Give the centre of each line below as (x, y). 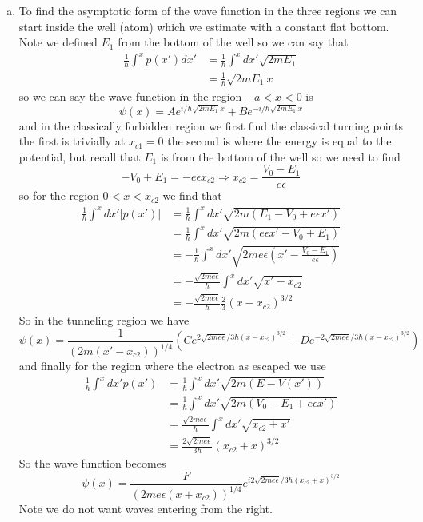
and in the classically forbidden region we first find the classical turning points (211, 125)
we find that (192, 195)
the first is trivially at (72, 141)
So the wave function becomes (92, 462)
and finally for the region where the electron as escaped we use (172, 365)
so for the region (59, 195)
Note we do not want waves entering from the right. (146, 508)
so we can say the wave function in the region (130, 96)
